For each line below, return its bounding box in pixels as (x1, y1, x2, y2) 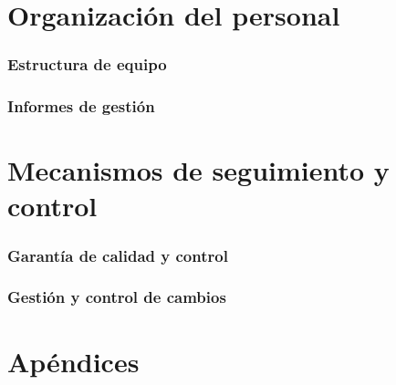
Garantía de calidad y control (7, 244, 228, 266)
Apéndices (7, 342, 140, 380)
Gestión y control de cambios (7, 286, 226, 308)
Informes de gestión (7, 95, 155, 118)
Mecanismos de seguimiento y (7, 151, 390, 189)
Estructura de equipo (7, 53, 167, 76)
